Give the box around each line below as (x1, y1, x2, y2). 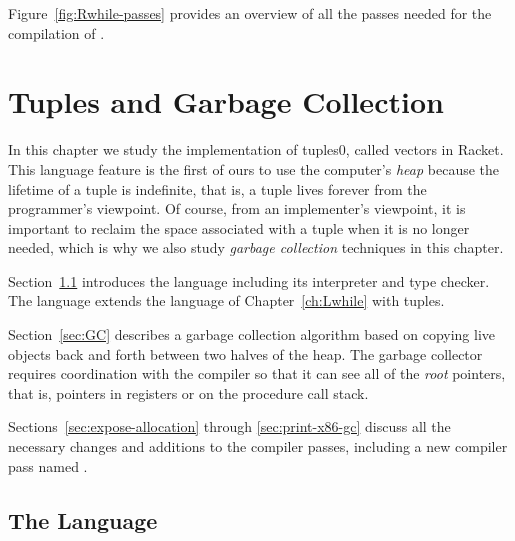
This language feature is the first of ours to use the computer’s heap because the (8, 158, 500, 179)
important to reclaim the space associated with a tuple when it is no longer (8, 217, 470, 238)
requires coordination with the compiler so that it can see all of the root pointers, (8, 363, 506, 384)
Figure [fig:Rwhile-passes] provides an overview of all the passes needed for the (8, 3, 492, 23)
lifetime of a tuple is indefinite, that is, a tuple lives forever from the (8, 178, 427, 199)
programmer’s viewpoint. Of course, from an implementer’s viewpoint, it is (8, 198, 466, 219)
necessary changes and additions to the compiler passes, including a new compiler (8, 436, 508, 457)
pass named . (8, 455, 88, 476)
